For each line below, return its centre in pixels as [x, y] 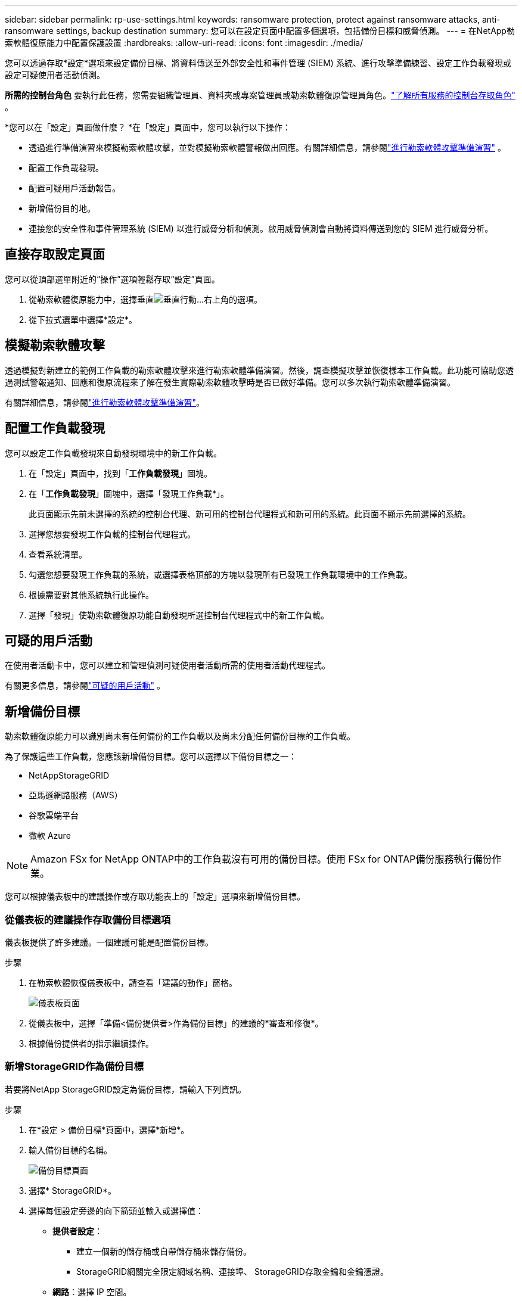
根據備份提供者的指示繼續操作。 [91, 1043]
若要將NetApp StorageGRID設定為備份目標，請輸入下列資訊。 [126, 1089]
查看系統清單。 [58, 554]
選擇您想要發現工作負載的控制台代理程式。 [112, 534]
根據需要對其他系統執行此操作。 [91, 595]
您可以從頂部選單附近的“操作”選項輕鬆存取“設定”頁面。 [112, 279]
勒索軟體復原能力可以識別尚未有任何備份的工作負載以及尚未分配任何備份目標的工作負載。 [180, 736]
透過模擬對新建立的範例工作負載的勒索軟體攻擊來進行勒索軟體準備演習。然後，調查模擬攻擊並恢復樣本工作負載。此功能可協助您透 [259, 370]
